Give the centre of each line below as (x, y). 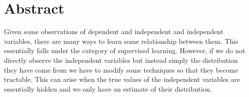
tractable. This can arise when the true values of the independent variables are (122, 79)
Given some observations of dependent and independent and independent (114, 31)
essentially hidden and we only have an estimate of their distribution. (108, 88)
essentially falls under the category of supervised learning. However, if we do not (125, 50)
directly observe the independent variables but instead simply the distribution (121, 60)
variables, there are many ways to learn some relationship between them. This (121, 41)
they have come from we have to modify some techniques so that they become (121, 69)
